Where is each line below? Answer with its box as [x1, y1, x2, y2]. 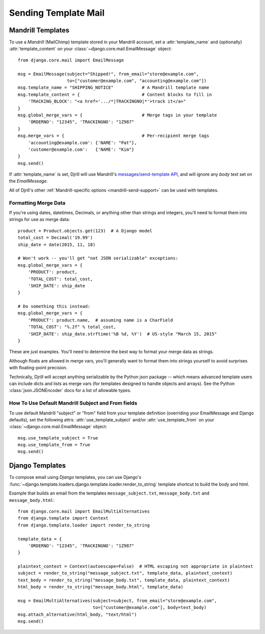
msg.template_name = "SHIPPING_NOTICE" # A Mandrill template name [18, 85, 210, 90]
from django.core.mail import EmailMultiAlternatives [18, 508, 150, 514]
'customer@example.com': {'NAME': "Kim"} [27, 146, 134, 152]
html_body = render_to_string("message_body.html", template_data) [18, 584, 184, 590]
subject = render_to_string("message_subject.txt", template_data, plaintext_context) [18, 570, 233, 576]
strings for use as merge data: [9, 217, 70, 222]
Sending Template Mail [9, 7, 105, 18]
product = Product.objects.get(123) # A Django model [18, 228, 153, 233]
